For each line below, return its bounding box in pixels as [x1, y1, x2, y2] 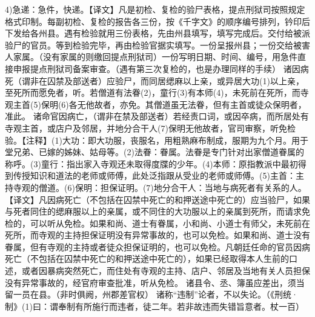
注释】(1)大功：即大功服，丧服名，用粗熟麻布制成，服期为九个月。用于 [25, 133, 308, 146]
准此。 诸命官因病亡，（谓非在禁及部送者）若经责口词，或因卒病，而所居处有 [5, 110, 309, 122]
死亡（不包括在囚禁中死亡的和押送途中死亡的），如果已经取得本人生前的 [5, 252, 289, 265]
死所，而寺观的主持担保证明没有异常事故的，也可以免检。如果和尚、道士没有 [5, 229, 310, 241]
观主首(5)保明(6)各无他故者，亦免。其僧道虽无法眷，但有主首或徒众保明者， [5, 98, 307, 110]
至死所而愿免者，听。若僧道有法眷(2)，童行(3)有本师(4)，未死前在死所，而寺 [5, 86, 309, 99]
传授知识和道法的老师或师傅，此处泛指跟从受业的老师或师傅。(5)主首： [13, 169, 296, 182]
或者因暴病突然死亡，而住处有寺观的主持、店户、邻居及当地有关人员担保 [21, 264, 310, 277]
